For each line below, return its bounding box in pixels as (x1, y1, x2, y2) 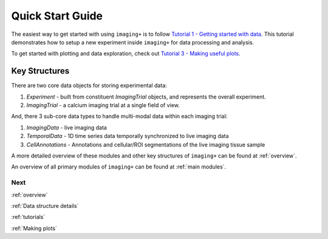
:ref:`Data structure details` (11, 202, 79, 209)
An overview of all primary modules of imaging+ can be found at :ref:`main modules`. (11, 163, 227, 170)
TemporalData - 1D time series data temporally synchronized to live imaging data (26, 133, 229, 140)
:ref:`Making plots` (11, 224, 58, 232)
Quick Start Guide (11, 9, 103, 23)
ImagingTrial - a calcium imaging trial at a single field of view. (26, 102, 180, 109)
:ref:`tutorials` (11, 213, 46, 221)
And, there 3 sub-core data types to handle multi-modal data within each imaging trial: (11, 113, 228, 120)
